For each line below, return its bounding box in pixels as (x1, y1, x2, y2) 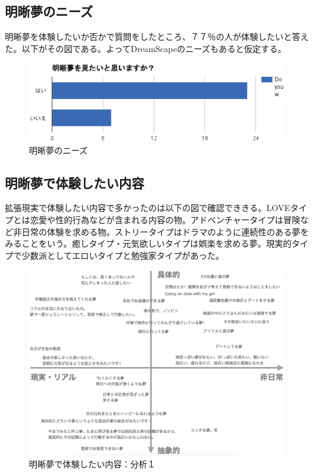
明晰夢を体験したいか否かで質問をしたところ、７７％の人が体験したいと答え (5, 30, 309, 43)
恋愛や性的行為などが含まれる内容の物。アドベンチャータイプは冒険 (30, 213, 300, 226)
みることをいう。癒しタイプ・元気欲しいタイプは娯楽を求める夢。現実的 (5, 237, 292, 250)
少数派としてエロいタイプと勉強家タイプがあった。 (21, 248, 224, 261)
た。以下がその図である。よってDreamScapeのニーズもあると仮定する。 (5, 42, 286, 54)
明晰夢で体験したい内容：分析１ (29, 458, 156, 470)
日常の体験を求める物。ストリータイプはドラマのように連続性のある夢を (21, 225, 309, 238)
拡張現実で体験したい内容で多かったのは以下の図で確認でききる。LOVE (5, 201, 291, 214)
